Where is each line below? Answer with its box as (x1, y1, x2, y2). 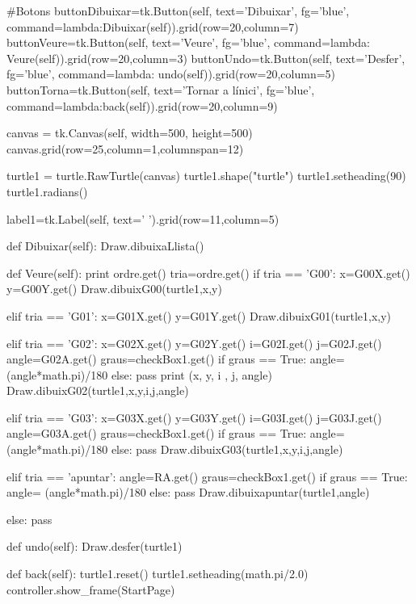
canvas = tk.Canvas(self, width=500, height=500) (6, 124, 253, 141)
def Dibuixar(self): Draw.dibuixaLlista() (6, 237, 204, 254)
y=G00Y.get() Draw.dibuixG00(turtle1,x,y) (6, 280, 222, 297)
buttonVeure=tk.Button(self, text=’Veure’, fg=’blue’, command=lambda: (6, 34, 371, 51)
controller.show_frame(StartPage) (6, 581, 175, 598)
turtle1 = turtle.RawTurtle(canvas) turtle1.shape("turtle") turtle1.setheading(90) (6, 167, 406, 184)
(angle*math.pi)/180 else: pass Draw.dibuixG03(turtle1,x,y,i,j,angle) (6, 441, 343, 458)
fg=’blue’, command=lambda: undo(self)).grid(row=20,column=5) (6, 65, 336, 82)
